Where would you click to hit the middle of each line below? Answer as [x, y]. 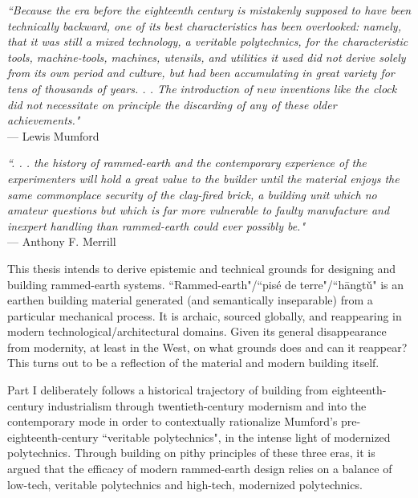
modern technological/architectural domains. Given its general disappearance [197, 331]
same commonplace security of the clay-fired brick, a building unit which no [192, 194]
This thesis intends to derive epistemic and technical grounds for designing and [202, 268]
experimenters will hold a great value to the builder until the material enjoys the [203, 178]
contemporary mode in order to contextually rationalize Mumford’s [172, 421]
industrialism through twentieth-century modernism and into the [207, 405]
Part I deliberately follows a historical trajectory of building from [168, 390]
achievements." [44, 120]
